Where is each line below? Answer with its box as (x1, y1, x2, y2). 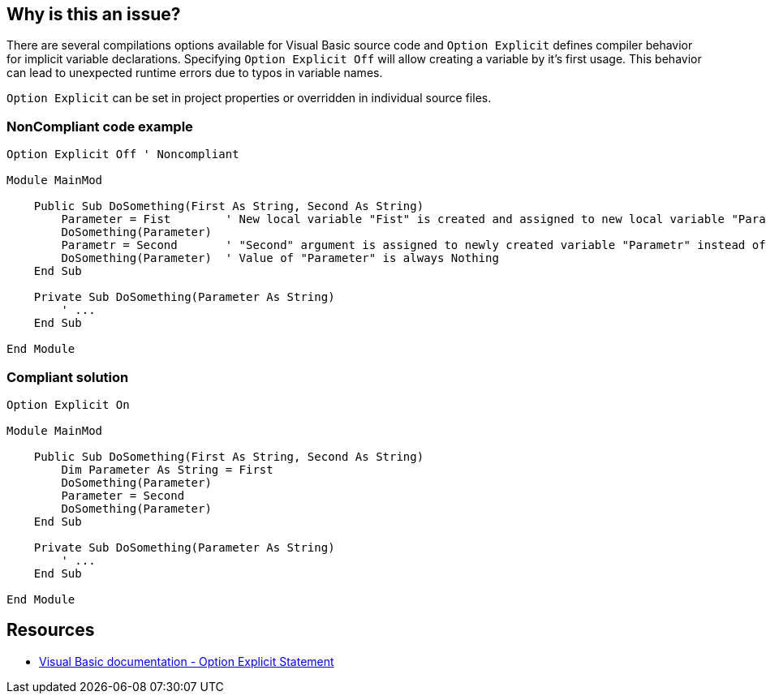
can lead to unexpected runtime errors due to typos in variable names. (6, 66, 383, 80)
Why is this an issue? (6, 4, 181, 24)
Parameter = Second (61, 488, 185, 502)
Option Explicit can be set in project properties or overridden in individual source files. (6, 91, 492, 105)
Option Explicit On (6, 397, 130, 411)
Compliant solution (6, 368, 129, 385)
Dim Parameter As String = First (61, 462, 273, 476)
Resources (6, 620, 95, 641)
